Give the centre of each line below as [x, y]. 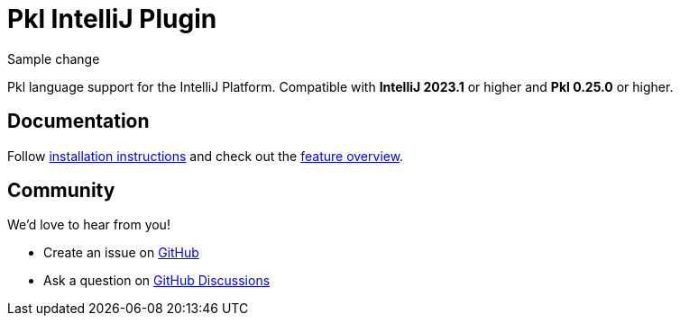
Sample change [54, 58]
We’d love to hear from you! [89, 225]
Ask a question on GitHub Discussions [157, 281]
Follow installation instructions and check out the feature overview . [206, 156]
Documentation [78, 121]
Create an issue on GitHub [121, 253]
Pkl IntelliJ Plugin [112, 19]
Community [61, 191]
